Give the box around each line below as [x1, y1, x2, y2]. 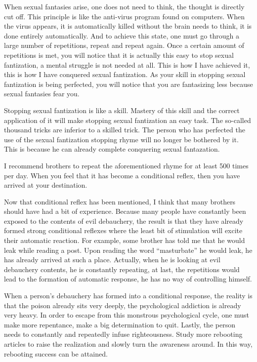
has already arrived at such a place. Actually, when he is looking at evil [4, 254, 220, 265]
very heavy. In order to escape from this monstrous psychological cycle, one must [4, 310, 250, 320]
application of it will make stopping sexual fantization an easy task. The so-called [4, 115, 251, 125]
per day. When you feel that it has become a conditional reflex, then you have [4, 170, 240, 180]
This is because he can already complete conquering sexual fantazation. [4, 144, 220, 154]
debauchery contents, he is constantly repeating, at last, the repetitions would [4, 264, 240, 274]
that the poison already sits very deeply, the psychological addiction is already [4, 300, 241, 310]
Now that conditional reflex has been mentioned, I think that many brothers [4, 196, 236, 206]
